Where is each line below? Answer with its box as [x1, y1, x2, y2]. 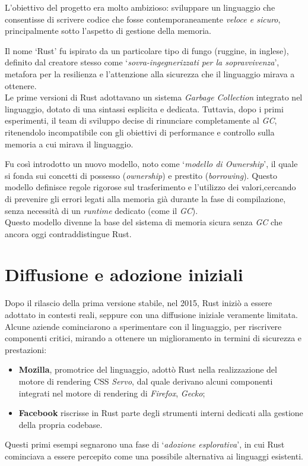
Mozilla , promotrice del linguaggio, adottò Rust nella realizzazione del [18, 363, 277, 376]
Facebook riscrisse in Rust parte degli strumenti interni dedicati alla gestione [18, 407, 303, 419]
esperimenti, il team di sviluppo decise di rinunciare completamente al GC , [5, 114, 277, 127]
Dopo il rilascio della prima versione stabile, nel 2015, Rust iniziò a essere [5, 297, 272, 309]
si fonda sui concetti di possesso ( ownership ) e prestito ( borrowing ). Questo [5, 169, 278, 181]
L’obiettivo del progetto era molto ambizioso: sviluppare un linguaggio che [5, 1, 275, 13]
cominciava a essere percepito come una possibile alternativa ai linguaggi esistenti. [5, 449, 303, 462]
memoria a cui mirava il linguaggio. [5, 137, 134, 150]
